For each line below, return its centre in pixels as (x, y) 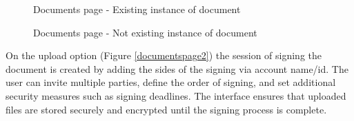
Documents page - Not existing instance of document (145, 32)
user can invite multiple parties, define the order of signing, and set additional (171, 82)
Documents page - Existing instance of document (137, 9)
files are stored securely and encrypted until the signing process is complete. (166, 109)
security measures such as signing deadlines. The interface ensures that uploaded (176, 95)
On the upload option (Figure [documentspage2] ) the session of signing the (164, 55)
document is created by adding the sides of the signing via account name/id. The (177, 68)
